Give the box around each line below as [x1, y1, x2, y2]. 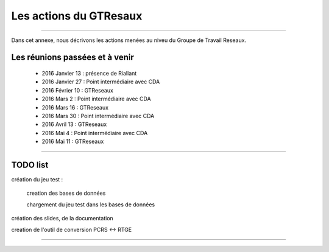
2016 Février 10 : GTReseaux [41, 86, 114, 94]
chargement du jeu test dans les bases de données [26, 201, 155, 208]
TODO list [11, 159, 49, 170]
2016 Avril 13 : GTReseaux [41, 121, 107, 128]
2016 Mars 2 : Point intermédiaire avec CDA [41, 95, 152, 103]
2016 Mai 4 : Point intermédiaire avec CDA [41, 129, 148, 136]
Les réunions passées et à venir [11, 52, 134, 63]
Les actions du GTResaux [11, 9, 143, 23]
